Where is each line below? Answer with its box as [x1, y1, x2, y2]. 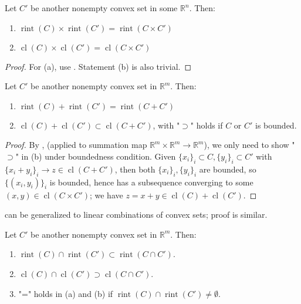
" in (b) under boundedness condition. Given [15, 150, 176, 162]
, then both [114, 163, 155, 175]
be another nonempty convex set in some [31, 2, 178, 13]
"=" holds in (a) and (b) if [18, 287, 113, 299]
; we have [89, 188, 123, 201]
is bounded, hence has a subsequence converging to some [49, 175, 253, 188]
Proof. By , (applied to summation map [5, 139, 147, 151]
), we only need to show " [204, 139, 295, 151]
